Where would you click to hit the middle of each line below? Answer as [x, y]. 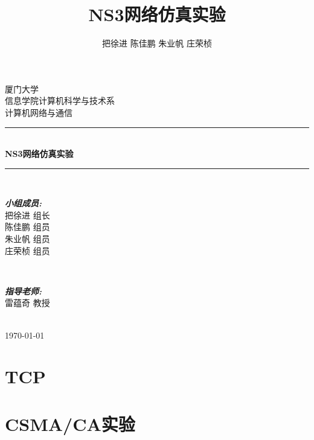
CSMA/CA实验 [70, 423]
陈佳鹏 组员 [27, 227]
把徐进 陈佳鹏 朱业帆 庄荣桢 [157, 43]
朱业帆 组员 [27, 239]
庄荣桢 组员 [27, 250]
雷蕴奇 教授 [27, 303]
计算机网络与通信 [39, 112]
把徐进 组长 [27, 215]
